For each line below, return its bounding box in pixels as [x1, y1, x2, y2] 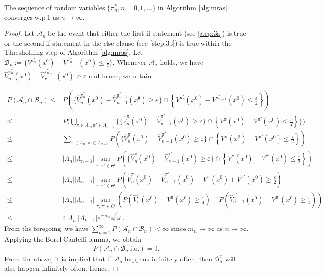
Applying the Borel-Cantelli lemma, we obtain [4, 234, 141, 244]
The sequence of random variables [4, 2, 105, 12]
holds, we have [160, 57, 203, 67]
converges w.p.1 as [4, 12, 59, 22]
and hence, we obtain [88, 71, 152, 81]
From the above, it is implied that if [4, 253, 111, 263]
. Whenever [112, 57, 147, 67]
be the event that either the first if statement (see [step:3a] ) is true [47, 28, 246, 38]
